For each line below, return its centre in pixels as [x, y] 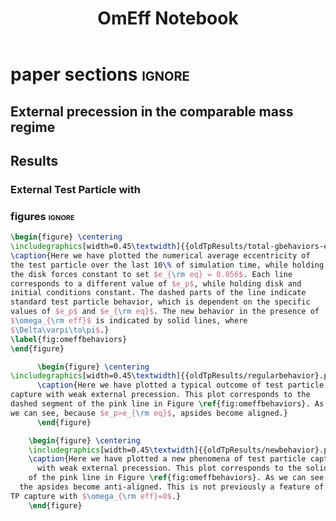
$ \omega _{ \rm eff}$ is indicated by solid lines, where [129, 321]
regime [33, 127]
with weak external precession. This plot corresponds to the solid [182, 468]
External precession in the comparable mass [152, 111]
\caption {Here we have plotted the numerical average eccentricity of [160, 255]
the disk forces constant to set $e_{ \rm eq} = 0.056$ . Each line [151, 274]
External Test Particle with [75, 189]
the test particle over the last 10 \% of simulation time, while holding [167, 265]
